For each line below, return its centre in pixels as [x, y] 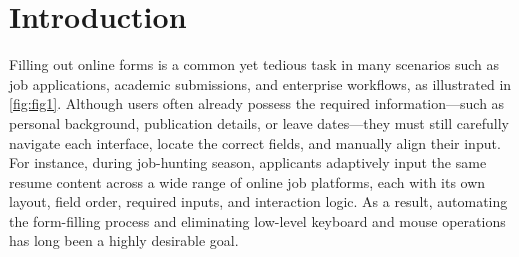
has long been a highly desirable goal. [124, 240]
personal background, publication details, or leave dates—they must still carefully [259, 122]
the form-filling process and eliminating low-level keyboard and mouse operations [257, 220]
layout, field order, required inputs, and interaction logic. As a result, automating [258, 201]
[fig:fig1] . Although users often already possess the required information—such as [257, 103]
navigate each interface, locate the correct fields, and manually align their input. [255, 142]
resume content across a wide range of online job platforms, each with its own [247, 181]
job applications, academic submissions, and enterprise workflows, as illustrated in [260, 83]
